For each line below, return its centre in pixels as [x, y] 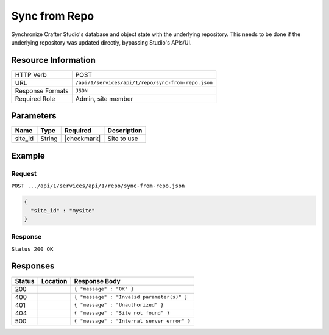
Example [28, 156]
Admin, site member [104, 99]
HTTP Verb [31, 74]
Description [125, 131]
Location [54, 281]
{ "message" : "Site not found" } [122, 313]
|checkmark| [83, 139]
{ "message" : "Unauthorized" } [119, 305]
